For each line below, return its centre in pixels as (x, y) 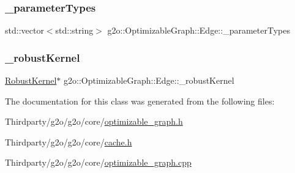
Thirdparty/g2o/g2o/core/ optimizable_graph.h (94, 121)
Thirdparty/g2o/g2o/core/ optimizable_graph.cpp (98, 162)
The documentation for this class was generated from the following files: (140, 101)
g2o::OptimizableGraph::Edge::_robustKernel (149, 80)
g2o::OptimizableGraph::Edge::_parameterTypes (199, 30)
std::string (74, 30)
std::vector (24, 30)
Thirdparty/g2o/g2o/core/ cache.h (69, 142)
